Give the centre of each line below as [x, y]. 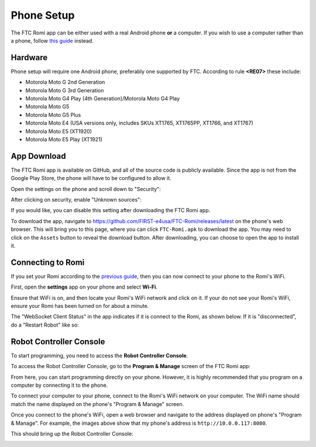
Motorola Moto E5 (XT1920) [59, 131]
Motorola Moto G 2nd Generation [65, 82]
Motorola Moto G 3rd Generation [65, 90]
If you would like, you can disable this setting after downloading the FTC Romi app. [111, 210]
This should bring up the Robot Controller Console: [72, 434]
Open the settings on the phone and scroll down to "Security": [86, 189]
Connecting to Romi [48, 262]
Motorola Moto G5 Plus [53, 115]
